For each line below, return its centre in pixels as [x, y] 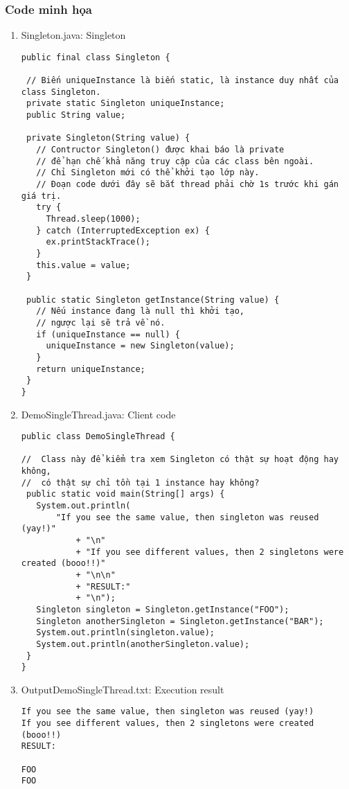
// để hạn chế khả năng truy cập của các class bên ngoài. [175, 161]
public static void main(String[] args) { [125, 494]
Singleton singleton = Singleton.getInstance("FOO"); [163, 609]
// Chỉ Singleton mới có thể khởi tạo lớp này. [148, 173]
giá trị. [41, 196]
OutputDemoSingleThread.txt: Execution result [123, 689]
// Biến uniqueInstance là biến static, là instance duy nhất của [182, 81]
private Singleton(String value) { [108, 138]
